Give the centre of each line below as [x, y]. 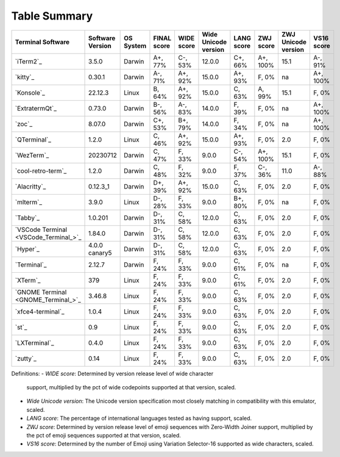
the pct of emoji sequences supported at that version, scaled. [104, 435]
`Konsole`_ [30, 93]
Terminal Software [42, 41]
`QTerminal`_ [33, 139]
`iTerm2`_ [28, 61]
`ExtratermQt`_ [36, 108]
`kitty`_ [25, 77]
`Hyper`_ [27, 249]
